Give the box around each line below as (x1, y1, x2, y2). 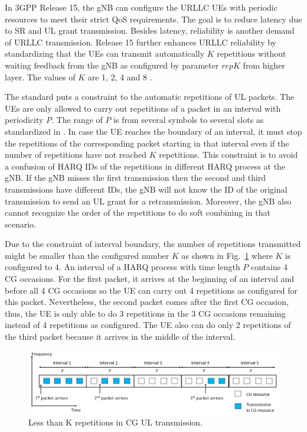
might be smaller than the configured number (5, 249, 169, 261)
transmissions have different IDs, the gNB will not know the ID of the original (5, 183, 288, 195)
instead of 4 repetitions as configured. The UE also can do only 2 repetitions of (5, 319, 291, 331)
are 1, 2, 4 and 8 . (87, 70, 152, 83)
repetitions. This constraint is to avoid (159, 148, 298, 161)
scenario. (5, 217, 37, 230)
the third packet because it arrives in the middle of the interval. (5, 330, 236, 343)
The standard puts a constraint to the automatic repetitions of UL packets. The (5, 90, 295, 103)
